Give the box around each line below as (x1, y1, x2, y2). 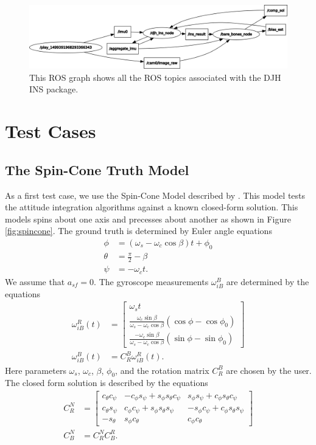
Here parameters (5, 364, 66, 376)
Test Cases (5, 119, 96, 143)
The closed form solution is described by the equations (5, 376, 208, 389)
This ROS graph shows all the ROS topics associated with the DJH (29, 71, 281, 83)
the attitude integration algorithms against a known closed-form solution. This (5, 201, 298, 213)
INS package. (29, 83, 79, 95)
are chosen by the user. (226, 364, 312, 376)
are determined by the (226, 275, 309, 288)
